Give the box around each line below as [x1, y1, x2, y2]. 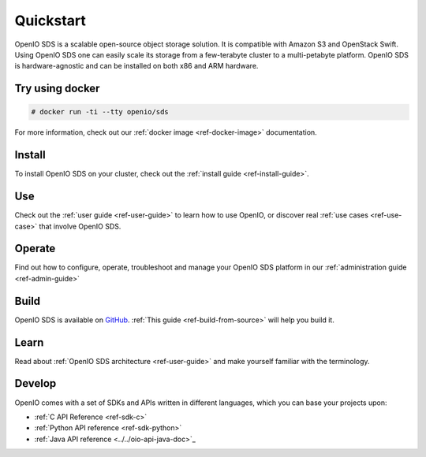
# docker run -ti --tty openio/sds [31, 107, 169, 117]
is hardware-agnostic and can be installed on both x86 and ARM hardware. [14, 61, 259, 71]
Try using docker [14, 82, 100, 95]
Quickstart [14, 12, 87, 29]
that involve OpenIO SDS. [39, 221, 121, 231]
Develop [14, 377, 57, 390]
